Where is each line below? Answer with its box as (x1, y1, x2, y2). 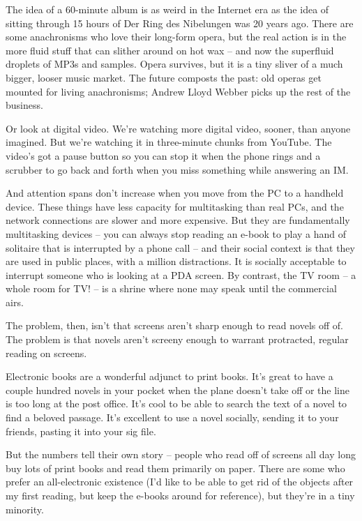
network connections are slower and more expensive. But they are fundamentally (6, 213, 350, 227)
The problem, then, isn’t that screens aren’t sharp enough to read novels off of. (6, 318, 343, 333)
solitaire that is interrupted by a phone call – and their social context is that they (6, 240, 355, 255)
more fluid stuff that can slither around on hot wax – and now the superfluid (6, 43, 334, 57)
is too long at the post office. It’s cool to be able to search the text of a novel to (6, 396, 347, 411)
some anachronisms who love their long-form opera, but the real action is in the (6, 29, 347, 44)
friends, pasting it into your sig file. (6, 423, 156, 438)
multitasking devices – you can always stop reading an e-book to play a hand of (6, 226, 347, 241)
